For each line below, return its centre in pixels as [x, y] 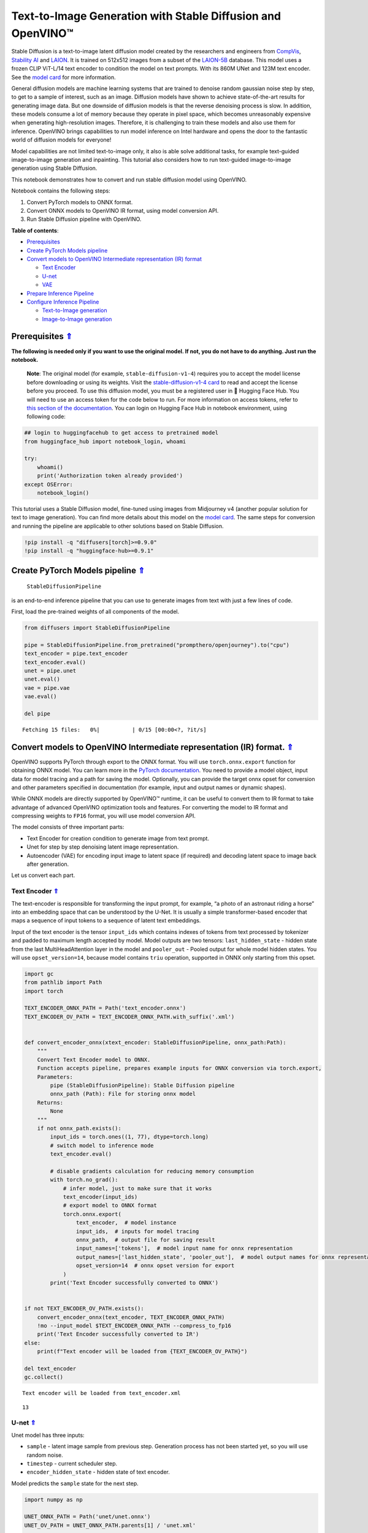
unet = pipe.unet [50, 671]
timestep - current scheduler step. [72, 1463]
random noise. [45, 1455]
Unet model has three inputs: [48, 1435]
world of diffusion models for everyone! [61, 140]
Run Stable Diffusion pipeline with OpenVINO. [84, 219]
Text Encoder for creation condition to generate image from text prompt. [118, 838]
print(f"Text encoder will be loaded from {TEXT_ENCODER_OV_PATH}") [142, 1351]
